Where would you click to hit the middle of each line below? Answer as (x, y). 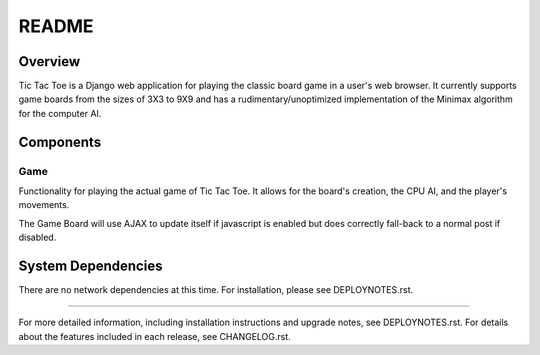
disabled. (37, 237)
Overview (49, 61)
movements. (44, 205)
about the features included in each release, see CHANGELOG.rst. (155, 336)
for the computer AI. (60, 113)
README (56, 26)
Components (60, 141)
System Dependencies (90, 265)
